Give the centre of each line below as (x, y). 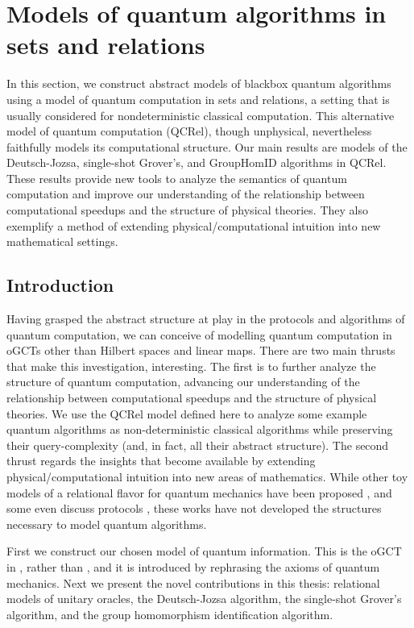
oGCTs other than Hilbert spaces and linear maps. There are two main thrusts (201, 350)
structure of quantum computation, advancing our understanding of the (183, 382)
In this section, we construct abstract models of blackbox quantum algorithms (199, 83)
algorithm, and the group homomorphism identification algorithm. (170, 614)
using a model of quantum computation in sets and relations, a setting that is (198, 99)
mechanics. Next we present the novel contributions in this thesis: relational (193, 582)
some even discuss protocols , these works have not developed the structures (194, 508)
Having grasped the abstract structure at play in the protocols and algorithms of (206, 319)
